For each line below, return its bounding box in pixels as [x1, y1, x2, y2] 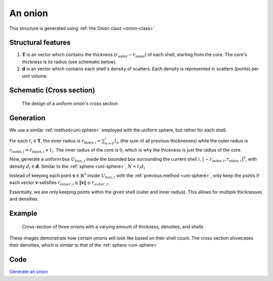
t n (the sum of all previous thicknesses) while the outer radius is [114, 138, 248, 145]
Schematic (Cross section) [9, 86, 96, 95]
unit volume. [22, 73, 48, 79]
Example [9, 209, 37, 218]
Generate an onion [9, 268, 48, 275]
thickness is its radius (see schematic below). [22, 59, 117, 65]
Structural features [9, 38, 71, 47]
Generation [9, 114, 45, 122]
